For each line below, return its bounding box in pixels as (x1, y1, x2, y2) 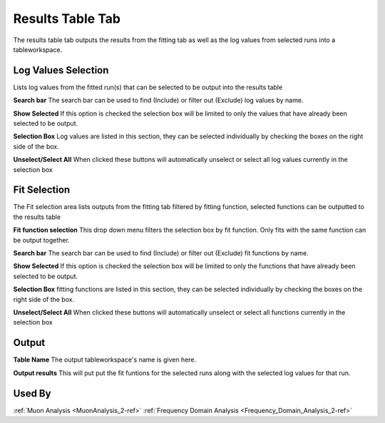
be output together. (13, 235, 71, 244)
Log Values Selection (13, 64, 109, 76)
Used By (13, 387, 51, 399)
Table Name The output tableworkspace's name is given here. (13, 355, 197, 364)
